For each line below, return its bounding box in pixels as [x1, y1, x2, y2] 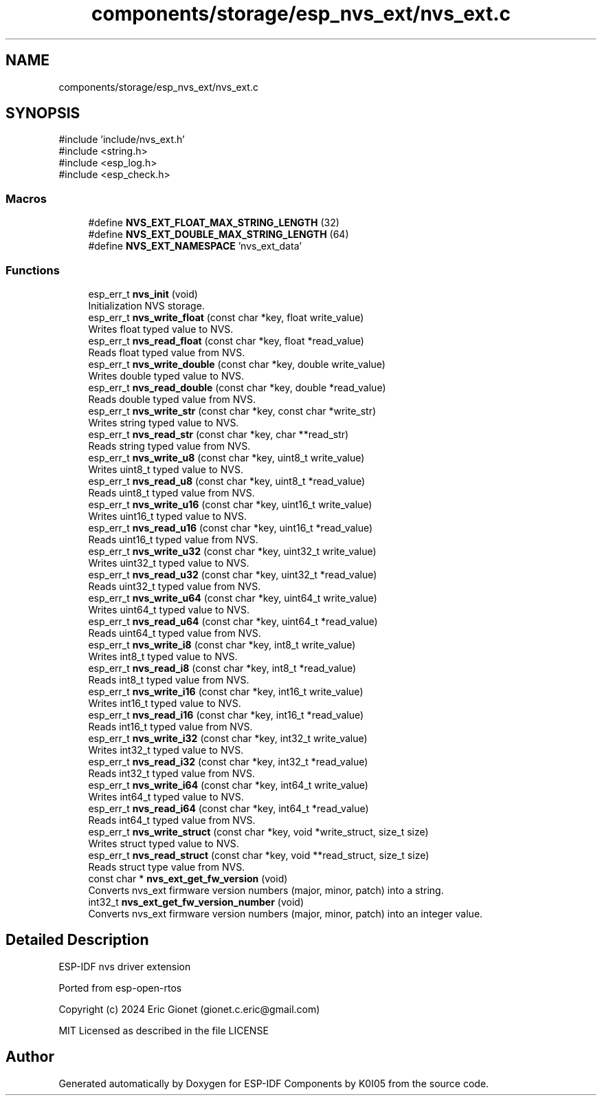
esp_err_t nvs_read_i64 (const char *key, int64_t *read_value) [88, 802, 369, 814]
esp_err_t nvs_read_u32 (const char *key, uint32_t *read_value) [88, 568, 377, 580]
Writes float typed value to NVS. [88, 323, 234, 335]
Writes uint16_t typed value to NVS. [88, 510, 247, 522]
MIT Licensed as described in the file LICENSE [58, 1024, 269, 1036]
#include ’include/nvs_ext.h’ [58, 133, 185, 146]
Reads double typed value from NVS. [88, 393, 256, 405]
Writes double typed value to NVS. [88, 369, 245, 382]
